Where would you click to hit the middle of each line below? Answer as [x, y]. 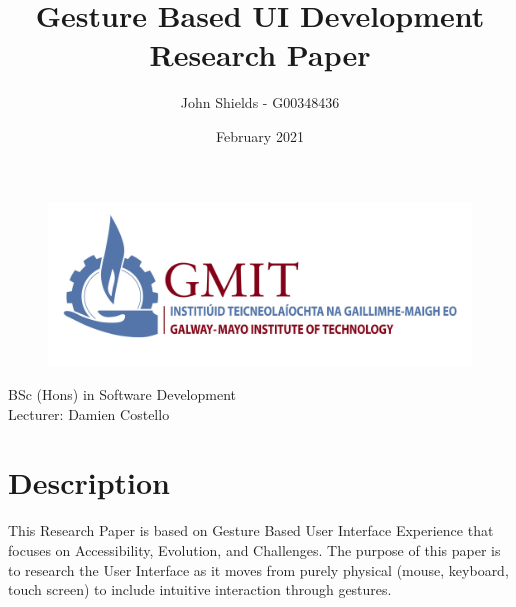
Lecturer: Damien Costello [89, 413]
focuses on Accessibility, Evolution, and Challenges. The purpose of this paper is [254, 549]
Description [89, 482]
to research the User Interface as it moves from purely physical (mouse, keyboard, [258, 569]
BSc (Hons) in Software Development [122, 394]
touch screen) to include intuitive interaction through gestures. [200, 589]
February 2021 [260, 135]
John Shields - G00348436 [260, 102]
